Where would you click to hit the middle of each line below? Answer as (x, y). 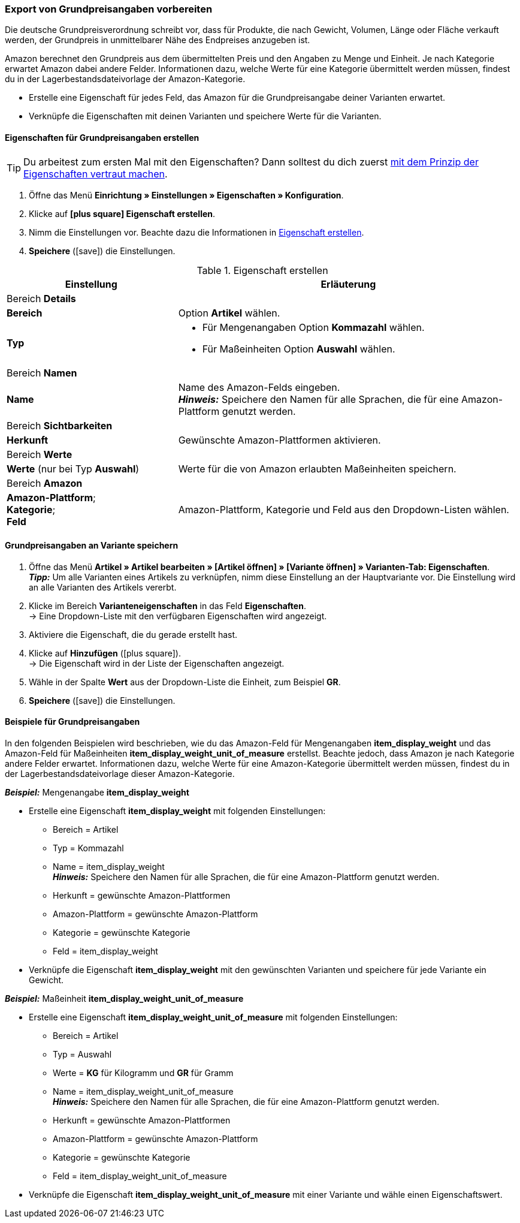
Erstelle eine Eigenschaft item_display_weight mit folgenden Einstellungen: (177, 811)
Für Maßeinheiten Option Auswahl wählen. (299, 349)
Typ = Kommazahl (88, 848)
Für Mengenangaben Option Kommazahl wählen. (313, 327)
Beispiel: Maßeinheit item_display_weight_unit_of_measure (124, 999)
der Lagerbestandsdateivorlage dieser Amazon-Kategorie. (120, 774)
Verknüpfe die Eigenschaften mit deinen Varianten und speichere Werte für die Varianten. (205, 116)
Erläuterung (348, 284)
